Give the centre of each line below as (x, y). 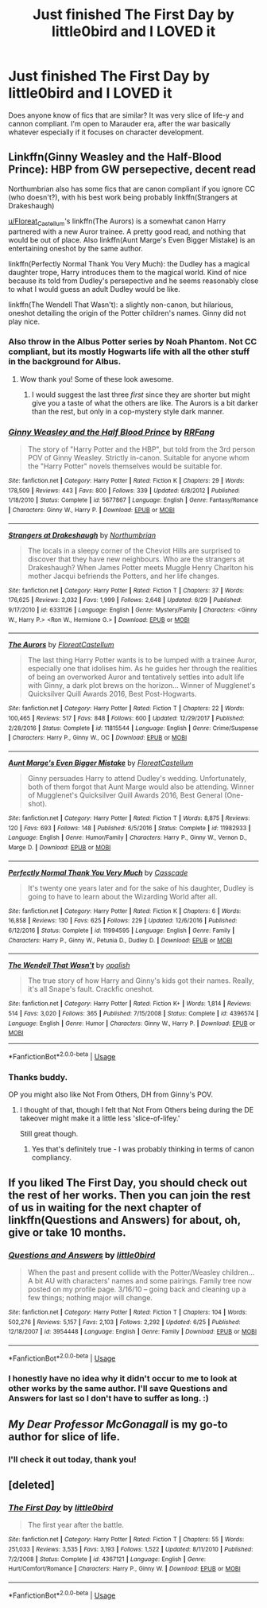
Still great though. (49, 1134)
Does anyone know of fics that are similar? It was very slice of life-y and (126, 115)
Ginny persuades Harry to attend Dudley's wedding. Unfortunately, (137, 779)
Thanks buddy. (38, 1077)
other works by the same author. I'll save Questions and (118, 1389)
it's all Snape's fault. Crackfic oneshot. (91, 989)
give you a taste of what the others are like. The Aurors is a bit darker (145, 402)
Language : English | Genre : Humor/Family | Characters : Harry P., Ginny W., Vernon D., (128, 838)
